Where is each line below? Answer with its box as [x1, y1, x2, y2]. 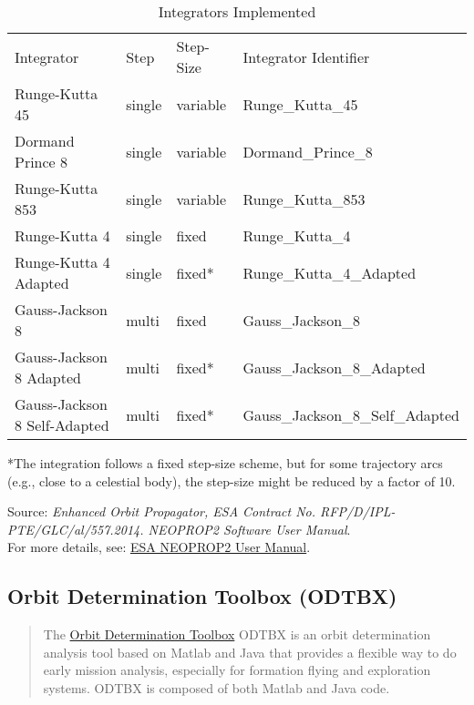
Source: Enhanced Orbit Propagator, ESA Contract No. [7, 502, 316, 521]
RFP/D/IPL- [320, 502, 396, 521]
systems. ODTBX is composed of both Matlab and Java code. [43, 678, 390, 697]
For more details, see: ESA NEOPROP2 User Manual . [7, 537, 311, 557]
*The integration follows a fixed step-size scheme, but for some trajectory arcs [7, 454, 443, 472]
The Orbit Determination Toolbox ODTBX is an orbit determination [43, 625, 431, 644]
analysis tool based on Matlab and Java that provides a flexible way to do [43, 642, 457, 661]
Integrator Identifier [242, 46, 370, 67]
